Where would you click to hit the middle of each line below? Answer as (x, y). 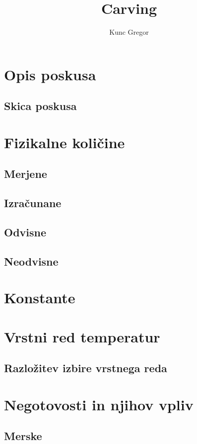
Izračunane (33, 203)
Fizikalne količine (65, 142)
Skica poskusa (40, 106)
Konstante (40, 298)
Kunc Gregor (129, 32)
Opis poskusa (50, 74)
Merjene (26, 174)
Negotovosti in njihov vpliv (99, 404)
